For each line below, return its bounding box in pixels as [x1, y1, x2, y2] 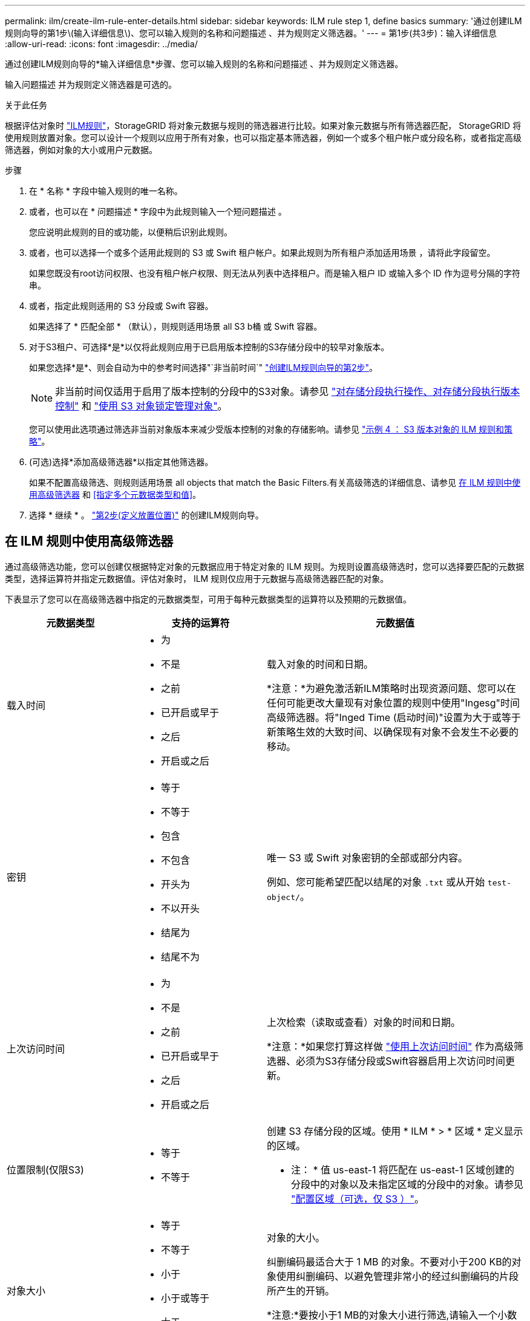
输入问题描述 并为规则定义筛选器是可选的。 [5, 79, 177, 90]
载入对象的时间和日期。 [267, 657, 374, 670]
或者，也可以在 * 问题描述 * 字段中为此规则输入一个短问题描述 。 [29, 206, 287, 217]
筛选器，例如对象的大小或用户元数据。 [5, 145, 157, 155]
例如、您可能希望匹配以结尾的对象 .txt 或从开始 [267, 875, 485, 888]
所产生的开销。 [267, 1284, 335, 1297]
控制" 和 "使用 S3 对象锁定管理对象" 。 [55, 400, 227, 412]
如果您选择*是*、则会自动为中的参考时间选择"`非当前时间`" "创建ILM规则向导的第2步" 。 [29, 362, 378, 373]
